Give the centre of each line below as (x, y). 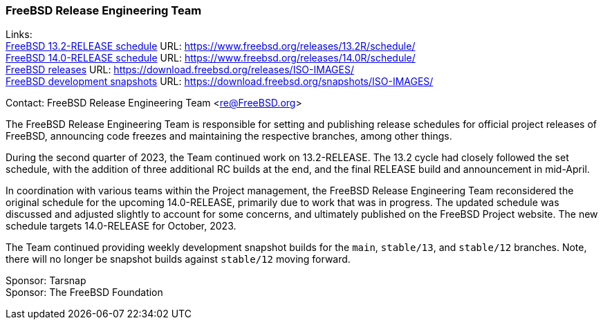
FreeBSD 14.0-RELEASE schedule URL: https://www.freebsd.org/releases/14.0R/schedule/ (211, 58)
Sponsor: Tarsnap (46, 281)
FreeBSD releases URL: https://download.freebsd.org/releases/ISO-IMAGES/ (180, 70)
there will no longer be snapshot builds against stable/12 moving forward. (178, 259)
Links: (19, 35)
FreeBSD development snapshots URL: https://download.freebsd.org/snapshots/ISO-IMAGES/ (220, 82)
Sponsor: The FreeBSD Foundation (84, 292)
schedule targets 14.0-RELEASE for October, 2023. (121, 226)
